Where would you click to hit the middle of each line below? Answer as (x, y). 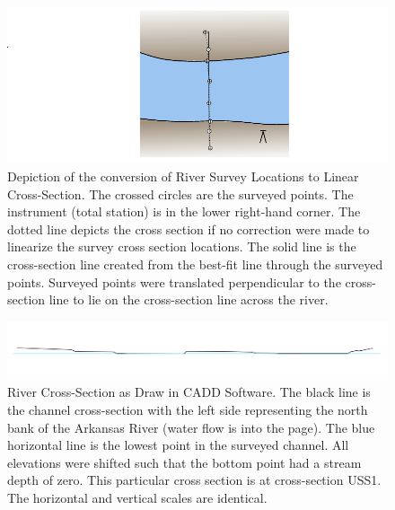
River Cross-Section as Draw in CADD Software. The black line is (189, 392)
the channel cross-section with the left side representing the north (188, 409)
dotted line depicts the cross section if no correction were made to (189, 229)
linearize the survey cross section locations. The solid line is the (182, 246)
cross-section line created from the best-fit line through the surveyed (195, 264)
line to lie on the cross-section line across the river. (189, 299)
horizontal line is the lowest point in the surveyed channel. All (178, 445)
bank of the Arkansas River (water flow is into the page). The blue (191, 427)
